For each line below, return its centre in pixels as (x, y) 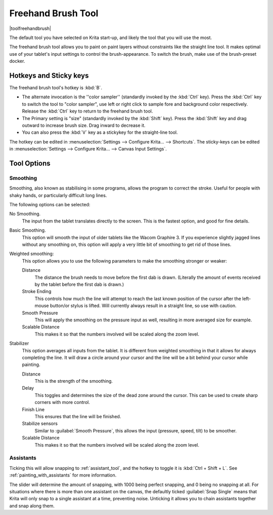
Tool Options (30, 163)
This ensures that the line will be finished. (78, 417)
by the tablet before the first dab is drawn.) (79, 284)
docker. (17, 61)
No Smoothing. (25, 214)
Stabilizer (19, 343)
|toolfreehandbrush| (30, 28)
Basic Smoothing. (28, 230)
